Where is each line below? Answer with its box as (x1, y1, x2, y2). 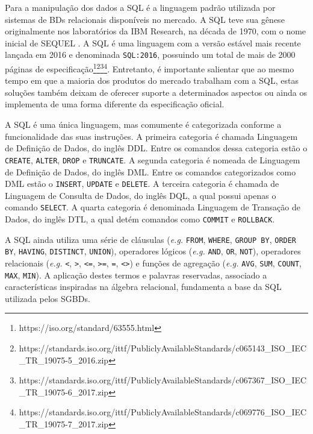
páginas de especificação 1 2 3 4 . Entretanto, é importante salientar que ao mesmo (5, 61, 294, 75)
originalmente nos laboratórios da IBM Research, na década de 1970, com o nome (5, 25, 306, 37)
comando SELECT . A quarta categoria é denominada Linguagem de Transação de (5, 201, 300, 213)
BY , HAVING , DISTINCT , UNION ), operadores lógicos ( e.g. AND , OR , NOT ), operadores (5, 245, 301, 257)
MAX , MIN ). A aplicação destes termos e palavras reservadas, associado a (5, 268, 267, 281)
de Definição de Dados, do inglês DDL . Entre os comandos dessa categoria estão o (5, 142, 308, 154)
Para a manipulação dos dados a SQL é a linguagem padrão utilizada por (5, 1, 276, 13)
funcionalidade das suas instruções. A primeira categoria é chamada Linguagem (5, 130, 298, 142)
